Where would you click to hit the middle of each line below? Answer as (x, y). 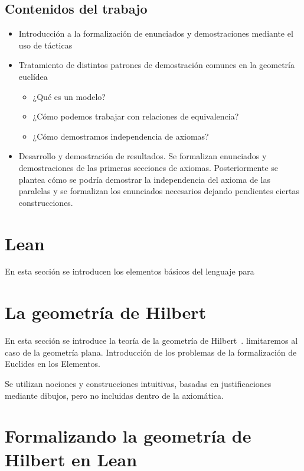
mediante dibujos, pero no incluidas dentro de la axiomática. (114, 395)
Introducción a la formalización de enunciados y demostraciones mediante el (156, 33)
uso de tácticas (45, 45)
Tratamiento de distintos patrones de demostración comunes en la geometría (156, 65)
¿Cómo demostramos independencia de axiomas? (121, 136)
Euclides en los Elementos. (53, 364)
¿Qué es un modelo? (69, 96)
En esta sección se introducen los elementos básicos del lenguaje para (130, 271)
